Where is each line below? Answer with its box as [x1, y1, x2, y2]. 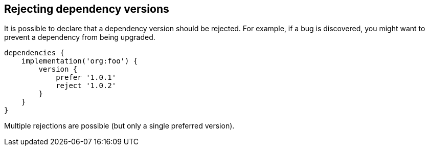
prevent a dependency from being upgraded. [4, 33, 155, 42]
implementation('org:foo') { [21, 57, 138, 66]
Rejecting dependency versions [4, 3, 169, 15]
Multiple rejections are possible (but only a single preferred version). [4, 121, 235, 131]
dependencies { [4, 49, 65, 57]
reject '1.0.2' [56, 81, 117, 90]
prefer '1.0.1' [56, 73, 117, 82]
